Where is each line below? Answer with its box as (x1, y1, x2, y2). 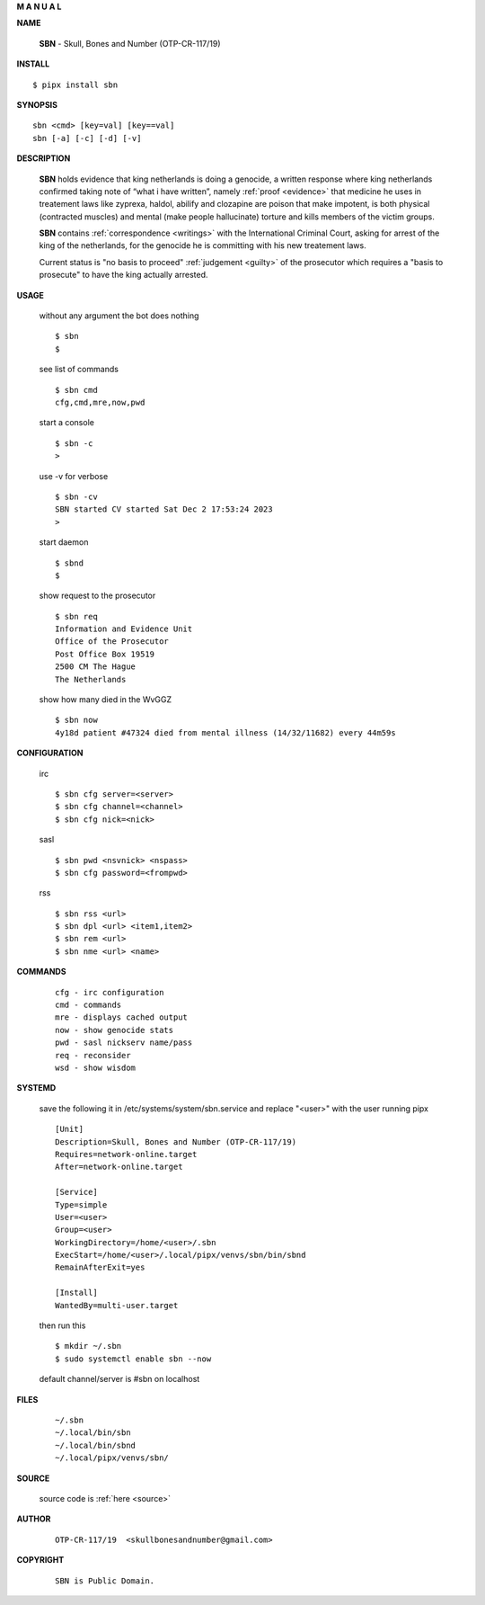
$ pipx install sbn (32, 79, 119, 90)
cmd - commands (55, 1000, 122, 1011)
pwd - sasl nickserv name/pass (55, 1038, 193, 1048)
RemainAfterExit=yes (55, 1262, 145, 1272)
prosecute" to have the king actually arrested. (39, 270, 208, 281)
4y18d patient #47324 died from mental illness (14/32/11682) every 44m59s (55, 727, 396, 737)
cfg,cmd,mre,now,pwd (55, 397, 145, 407)
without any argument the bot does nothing (39, 310, 199, 321)
